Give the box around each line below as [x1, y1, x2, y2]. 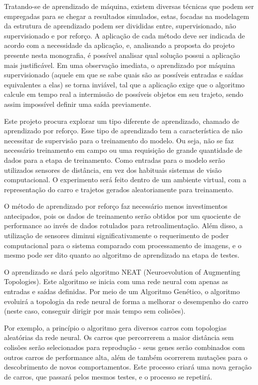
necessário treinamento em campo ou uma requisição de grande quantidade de [4, 145, 243, 155]
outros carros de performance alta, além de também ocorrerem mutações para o [4, 352, 248, 362]
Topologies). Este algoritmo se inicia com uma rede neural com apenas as [4, 276, 229, 287]
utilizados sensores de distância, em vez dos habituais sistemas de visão [4, 164, 222, 175]
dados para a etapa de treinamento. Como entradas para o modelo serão [4, 154, 225, 165]
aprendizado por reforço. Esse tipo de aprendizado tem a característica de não [4, 125, 243, 136]
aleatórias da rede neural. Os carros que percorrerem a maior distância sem [4, 332, 234, 343]
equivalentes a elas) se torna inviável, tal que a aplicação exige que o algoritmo [4, 79, 245, 89]
